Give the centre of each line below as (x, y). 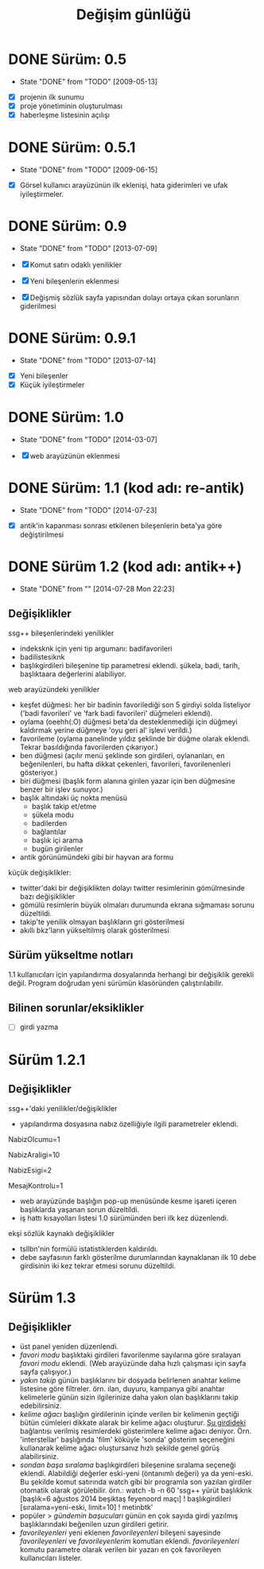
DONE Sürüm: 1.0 (66, 418)
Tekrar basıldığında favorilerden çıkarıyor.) (89, 747)
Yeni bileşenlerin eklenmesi (74, 281)
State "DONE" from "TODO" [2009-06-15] (89, 170)
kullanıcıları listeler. (51, 1558)
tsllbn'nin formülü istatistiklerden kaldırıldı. (89, 1249)
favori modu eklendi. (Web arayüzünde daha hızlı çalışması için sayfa (133, 1363)
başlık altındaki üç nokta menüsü (73, 797)
